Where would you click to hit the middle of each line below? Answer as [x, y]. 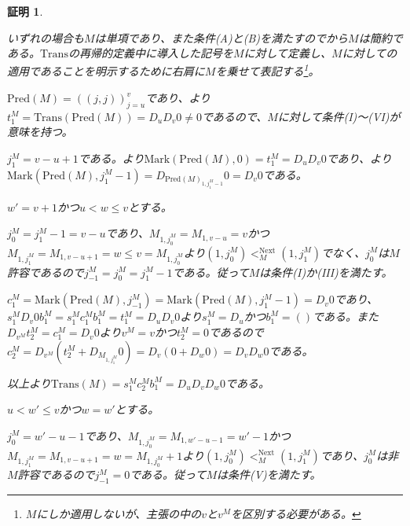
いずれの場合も [46, 37]
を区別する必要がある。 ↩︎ [296, 514]
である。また [346, 316]
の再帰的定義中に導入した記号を [150, 53]
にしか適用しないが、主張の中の [119, 514]
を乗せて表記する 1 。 [267, 70]
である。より [111, 158]
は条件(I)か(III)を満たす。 [326, 272]
